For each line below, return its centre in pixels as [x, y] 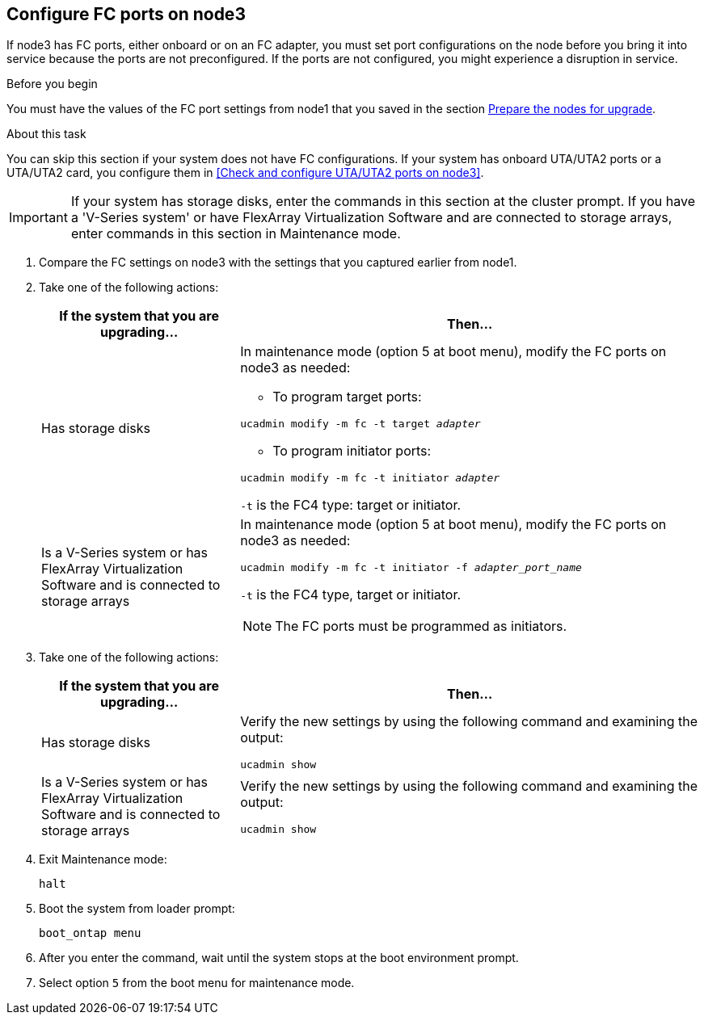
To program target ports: [347, 397]
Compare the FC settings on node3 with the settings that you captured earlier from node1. [278, 263]
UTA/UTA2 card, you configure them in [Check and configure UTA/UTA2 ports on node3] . [245, 173]
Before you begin [52, 84]
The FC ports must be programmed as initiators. [421, 626]
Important [38, 218]
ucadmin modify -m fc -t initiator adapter [370, 478]
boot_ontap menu [90, 933]
